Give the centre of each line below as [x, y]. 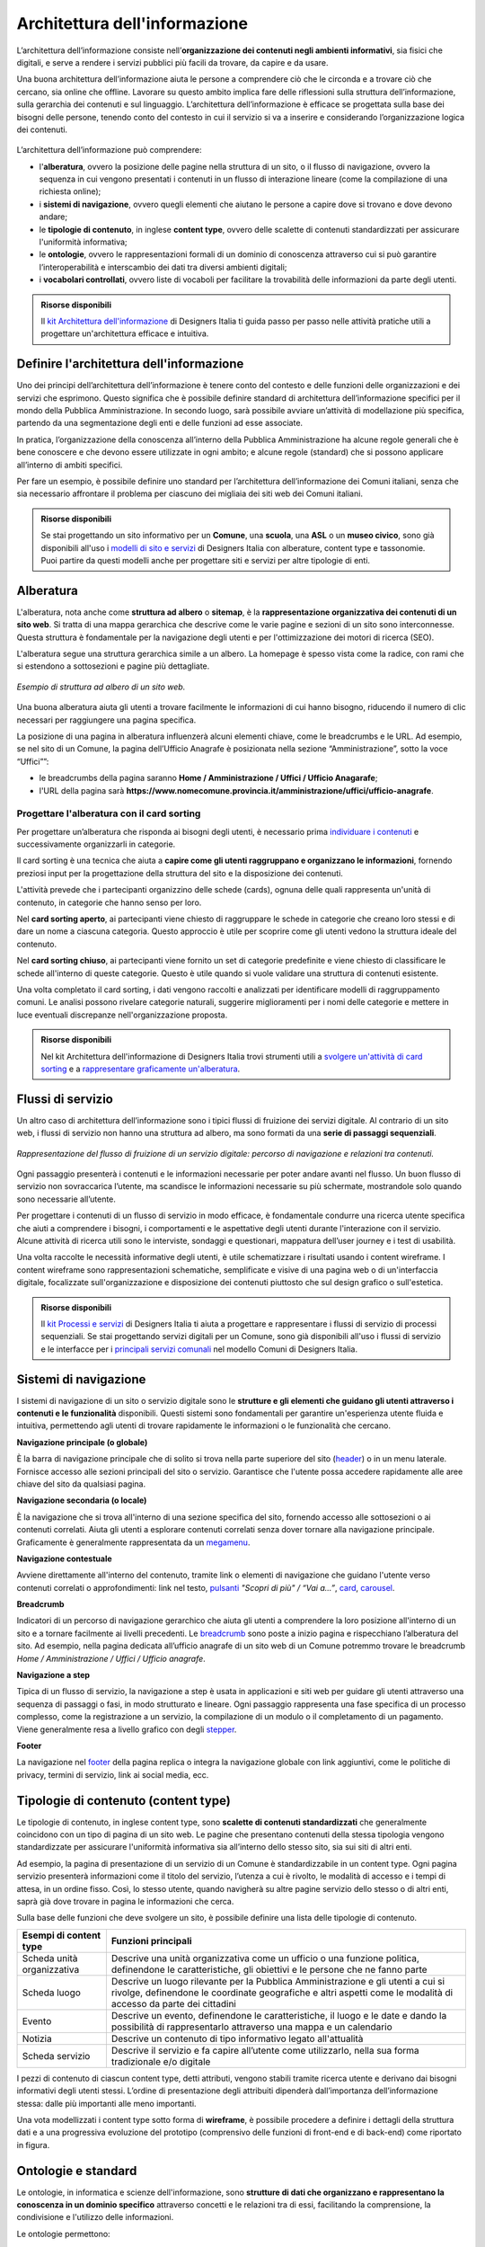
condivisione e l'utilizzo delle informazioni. [95, 2217]
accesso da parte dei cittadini [174, 2003]
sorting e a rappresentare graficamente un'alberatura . [141, 1069]
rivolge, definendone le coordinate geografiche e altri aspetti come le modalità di [282, 1993]
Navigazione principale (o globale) [82, 1442]
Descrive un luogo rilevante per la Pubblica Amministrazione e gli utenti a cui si [278, 1981]
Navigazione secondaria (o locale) [82, 1500]
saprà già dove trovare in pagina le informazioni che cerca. [125, 1902]
